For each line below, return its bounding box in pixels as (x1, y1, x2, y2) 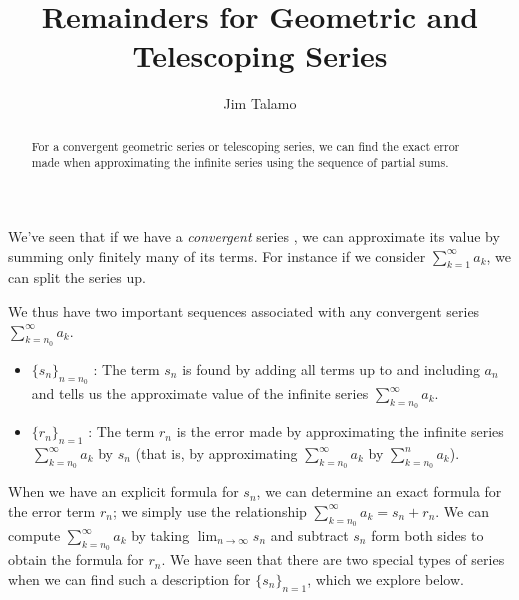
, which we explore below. (307, 568, 464, 589)
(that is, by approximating (135, 443, 298, 463)
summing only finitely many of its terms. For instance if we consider (8, 245, 426, 266)
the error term (8, 500, 96, 521)
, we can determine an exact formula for (256, 481, 502, 502)
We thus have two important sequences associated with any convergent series (8, 301, 480, 321)
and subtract (270, 525, 349, 545)
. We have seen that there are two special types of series (161, 549, 505, 570)
